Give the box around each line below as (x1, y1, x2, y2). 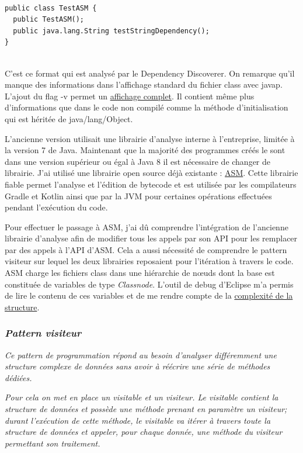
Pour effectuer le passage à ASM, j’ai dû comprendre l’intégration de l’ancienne (5, 220, 288, 233)
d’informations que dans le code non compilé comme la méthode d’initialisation (5, 101, 288, 113)
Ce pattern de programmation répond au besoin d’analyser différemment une (5, 348, 277, 361)
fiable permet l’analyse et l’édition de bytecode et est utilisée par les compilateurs (5, 178, 297, 190)
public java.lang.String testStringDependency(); (13, 26, 210, 35)
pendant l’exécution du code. (5, 201, 108, 213)
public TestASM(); (13, 15, 85, 24)
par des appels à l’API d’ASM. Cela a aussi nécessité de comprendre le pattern (5, 243, 287, 255)
